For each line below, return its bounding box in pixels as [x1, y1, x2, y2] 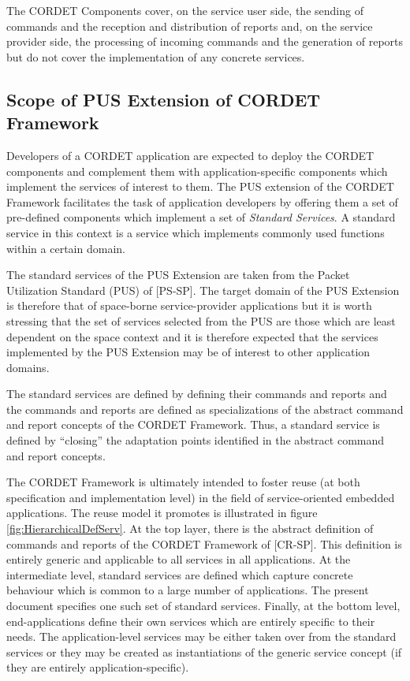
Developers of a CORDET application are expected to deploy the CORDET [6, 147, 375, 163]
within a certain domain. [6, 240, 125, 256]
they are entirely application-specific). [6, 659, 189, 675]
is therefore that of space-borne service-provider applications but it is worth [6, 297, 372, 314]
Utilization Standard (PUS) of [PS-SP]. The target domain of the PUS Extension [6, 281, 400, 298]
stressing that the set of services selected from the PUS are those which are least [6, 312, 396, 329]
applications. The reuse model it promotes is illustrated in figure [6, 504, 318, 521]
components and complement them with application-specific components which [6, 162, 388, 179]
